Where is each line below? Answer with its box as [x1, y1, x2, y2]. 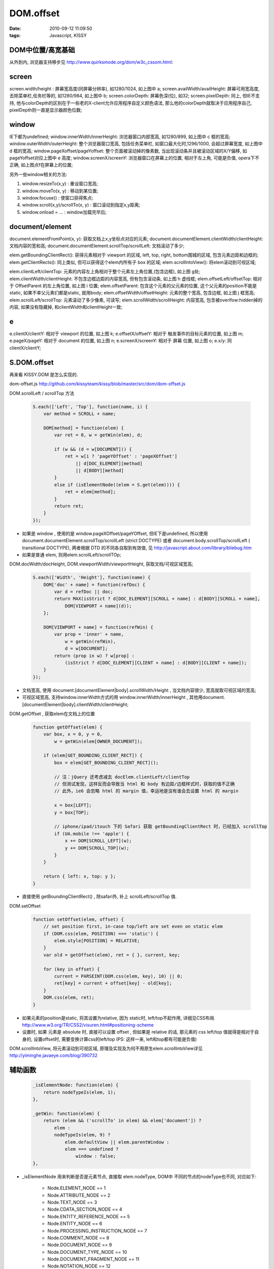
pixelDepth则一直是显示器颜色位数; [9, 107, 82, 113]
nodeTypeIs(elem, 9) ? [54, 1132, 111, 1138]
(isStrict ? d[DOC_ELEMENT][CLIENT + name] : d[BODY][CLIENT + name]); [64, 660, 247, 665]
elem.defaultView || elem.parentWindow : [64, 1139, 169, 1145]
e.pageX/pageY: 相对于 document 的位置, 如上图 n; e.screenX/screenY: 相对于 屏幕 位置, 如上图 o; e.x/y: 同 [9, 338, 232, 344]
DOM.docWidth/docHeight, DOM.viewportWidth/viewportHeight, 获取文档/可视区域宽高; [9, 561, 194, 567]
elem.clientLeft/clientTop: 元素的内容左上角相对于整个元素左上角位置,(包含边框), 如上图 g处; [9, 269, 200, 275]
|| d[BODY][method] [75, 467, 124, 474]
